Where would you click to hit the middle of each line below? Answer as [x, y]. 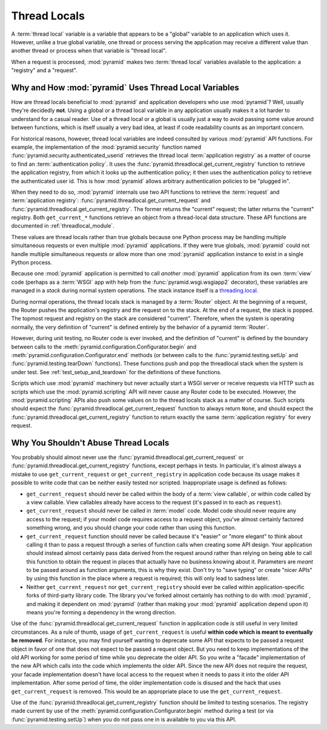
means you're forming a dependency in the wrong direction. [101, 613]
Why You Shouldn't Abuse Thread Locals [90, 443]
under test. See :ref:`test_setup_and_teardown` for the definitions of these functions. [117, 372]
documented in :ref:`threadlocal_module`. [63, 226]
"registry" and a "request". [45, 70]
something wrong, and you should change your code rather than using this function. [131, 528]
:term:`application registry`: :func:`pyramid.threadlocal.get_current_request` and [111, 200]
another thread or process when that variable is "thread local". [89, 51]
